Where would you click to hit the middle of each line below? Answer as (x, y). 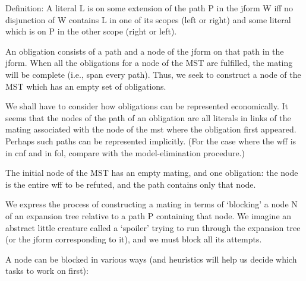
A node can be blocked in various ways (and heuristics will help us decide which (151, 259)
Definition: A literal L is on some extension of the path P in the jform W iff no (149, 8)
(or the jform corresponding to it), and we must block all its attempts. (134, 239)
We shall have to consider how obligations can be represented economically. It (147, 106)
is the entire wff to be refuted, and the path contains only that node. (131, 184)
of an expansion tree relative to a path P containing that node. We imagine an (149, 215)
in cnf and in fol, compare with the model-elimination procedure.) (125, 152)
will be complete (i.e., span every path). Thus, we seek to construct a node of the (153, 74)
